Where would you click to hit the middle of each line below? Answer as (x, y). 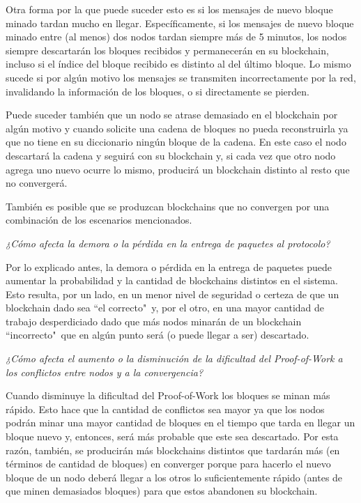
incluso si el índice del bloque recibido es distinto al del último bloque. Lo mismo (178, 64)
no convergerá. (37, 183)
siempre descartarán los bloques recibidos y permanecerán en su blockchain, (167, 50)
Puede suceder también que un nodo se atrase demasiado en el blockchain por (172, 115)
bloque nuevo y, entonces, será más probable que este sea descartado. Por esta (172, 436)
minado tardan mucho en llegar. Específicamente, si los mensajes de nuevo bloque (180, 23)
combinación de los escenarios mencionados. (99, 220)
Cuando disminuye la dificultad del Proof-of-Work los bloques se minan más (168, 395)
